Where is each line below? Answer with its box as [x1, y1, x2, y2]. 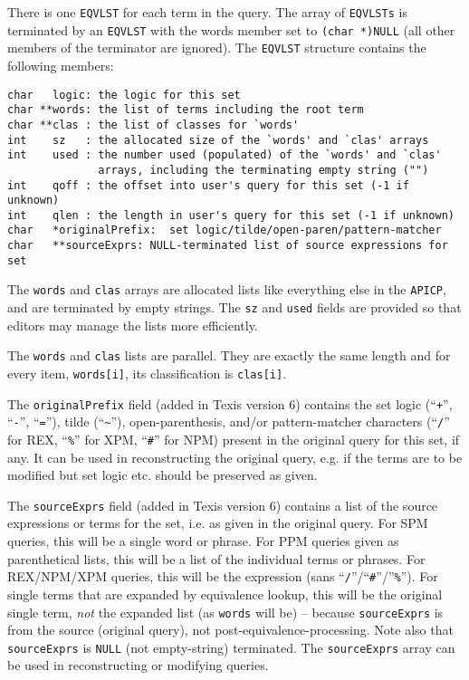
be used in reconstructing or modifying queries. [7, 656, 269, 675]
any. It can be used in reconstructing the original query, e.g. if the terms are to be [7, 447, 463, 466]
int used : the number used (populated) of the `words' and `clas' [7, 148, 442, 162]
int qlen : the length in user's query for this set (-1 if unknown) [7, 208, 455, 222]
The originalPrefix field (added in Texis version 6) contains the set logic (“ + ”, [7, 394, 453, 413]
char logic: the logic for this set [7, 88, 241, 101]
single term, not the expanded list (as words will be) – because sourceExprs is [7, 602, 444, 621]
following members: [7, 55, 114, 74]
